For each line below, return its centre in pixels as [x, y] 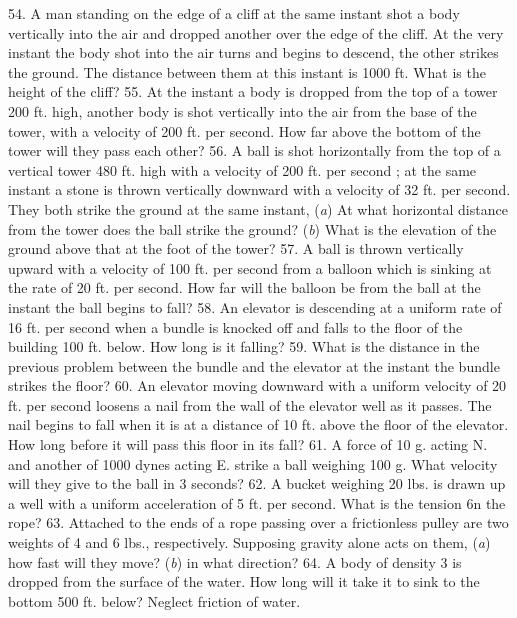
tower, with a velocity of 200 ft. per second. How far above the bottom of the [244, 130]
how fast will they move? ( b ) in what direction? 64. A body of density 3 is [235, 561]
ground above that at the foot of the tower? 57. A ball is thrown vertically [236, 248]
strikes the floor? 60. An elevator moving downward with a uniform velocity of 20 [257, 385]
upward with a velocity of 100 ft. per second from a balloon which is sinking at [250, 267]
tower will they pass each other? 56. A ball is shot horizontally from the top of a [254, 150]
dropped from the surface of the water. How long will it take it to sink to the [244, 581]
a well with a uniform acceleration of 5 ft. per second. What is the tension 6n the [257, 502]
